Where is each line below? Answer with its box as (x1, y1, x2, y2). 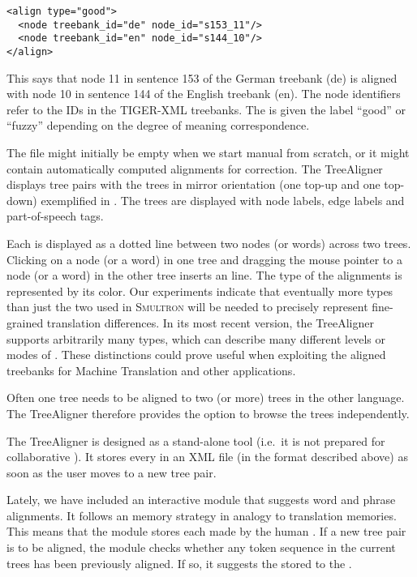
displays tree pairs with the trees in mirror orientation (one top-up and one (6, 176, 380, 193)
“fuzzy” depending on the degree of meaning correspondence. (6, 117, 310, 134)
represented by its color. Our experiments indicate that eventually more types (6, 282, 393, 299)
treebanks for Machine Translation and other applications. (6, 361, 296, 378)
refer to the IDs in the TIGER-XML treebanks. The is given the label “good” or (6, 100, 406, 118)
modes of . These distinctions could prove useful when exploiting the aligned (6, 346, 386, 363)
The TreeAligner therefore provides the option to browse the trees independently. (6, 404, 410, 421)
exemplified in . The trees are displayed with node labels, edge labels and (41, 191, 405, 208)
